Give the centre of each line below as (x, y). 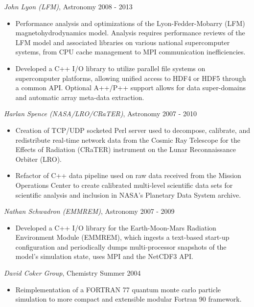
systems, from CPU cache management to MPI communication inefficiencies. (130, 52)
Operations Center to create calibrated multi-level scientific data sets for (124, 185)
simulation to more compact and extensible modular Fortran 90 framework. (128, 299)
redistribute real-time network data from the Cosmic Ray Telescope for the (128, 140)
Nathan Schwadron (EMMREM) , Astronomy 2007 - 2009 (89, 211)
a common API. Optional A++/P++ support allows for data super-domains (131, 88)
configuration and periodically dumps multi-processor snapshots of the (121, 246)
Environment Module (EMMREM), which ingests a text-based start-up (122, 237)
